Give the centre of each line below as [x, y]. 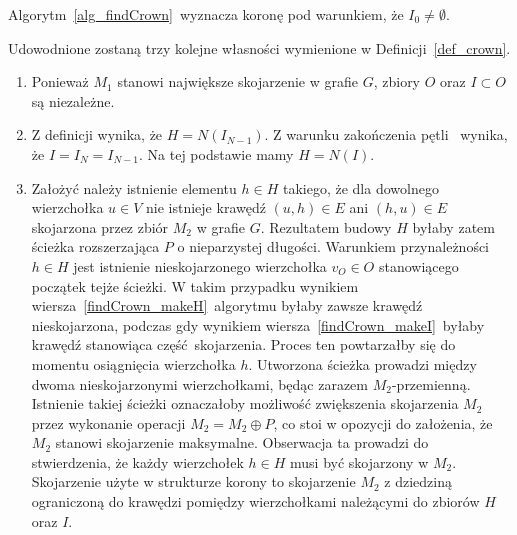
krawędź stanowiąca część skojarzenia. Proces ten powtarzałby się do [243, 344]
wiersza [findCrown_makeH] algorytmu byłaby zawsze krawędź [227, 305]
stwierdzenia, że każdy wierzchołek [137, 461]
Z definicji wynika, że [97, 134]
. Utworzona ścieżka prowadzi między [362, 363]
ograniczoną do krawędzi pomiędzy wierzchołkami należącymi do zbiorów [255, 501]
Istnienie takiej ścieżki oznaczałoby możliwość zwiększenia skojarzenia [245, 403]
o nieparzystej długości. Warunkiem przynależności [333, 246]
